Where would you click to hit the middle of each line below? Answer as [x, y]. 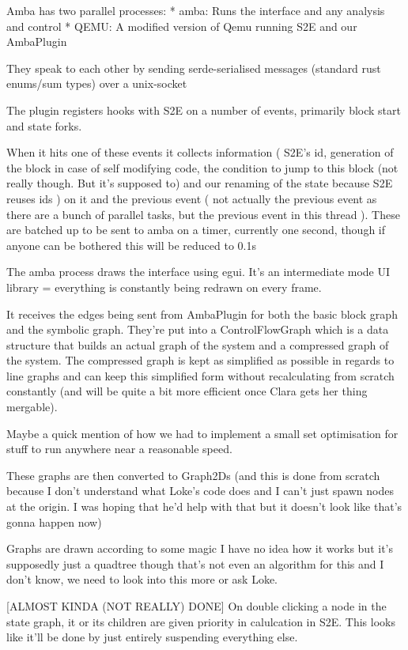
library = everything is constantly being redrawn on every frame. [164, 287]
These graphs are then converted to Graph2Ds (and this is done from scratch [193, 475]
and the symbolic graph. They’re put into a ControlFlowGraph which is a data [198, 329]
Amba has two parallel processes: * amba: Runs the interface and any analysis [196, 10]
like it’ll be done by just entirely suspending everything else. [152, 637]
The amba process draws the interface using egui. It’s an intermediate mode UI [198, 272]
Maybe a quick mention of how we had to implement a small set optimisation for [202, 433]
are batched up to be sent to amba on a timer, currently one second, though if [196, 230]
